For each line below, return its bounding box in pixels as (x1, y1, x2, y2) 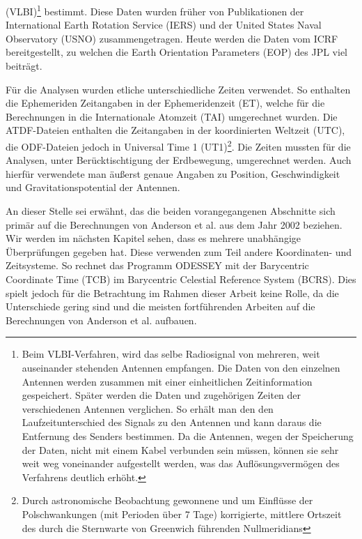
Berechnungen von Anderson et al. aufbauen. (6, 312, 197, 327)
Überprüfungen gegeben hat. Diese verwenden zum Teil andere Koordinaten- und (6, 244, 352, 259)
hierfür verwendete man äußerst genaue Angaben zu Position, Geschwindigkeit (6, 166, 340, 181)
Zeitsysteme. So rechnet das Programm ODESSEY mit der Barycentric (6, 258, 309, 273)
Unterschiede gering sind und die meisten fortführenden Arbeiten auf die (6, 299, 315, 314)
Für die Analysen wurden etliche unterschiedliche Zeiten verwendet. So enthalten (6, 82, 351, 96)
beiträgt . (6, 59, 42, 73)
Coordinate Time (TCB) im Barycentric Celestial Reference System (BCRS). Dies (6, 272, 356, 286)
